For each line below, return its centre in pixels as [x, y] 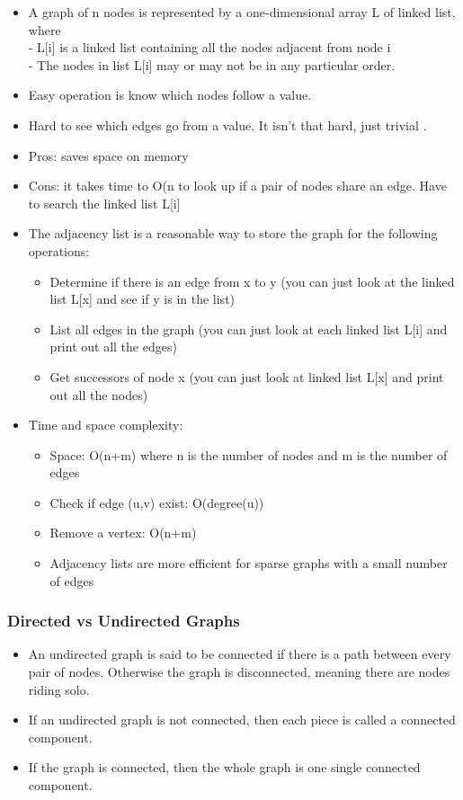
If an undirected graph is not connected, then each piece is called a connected [242, 720]
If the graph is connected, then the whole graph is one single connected [224, 767]
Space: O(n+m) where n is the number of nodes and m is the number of [249, 454]
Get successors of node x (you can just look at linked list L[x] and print [247, 376]
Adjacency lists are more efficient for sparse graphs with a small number [249, 563]
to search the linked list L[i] [104, 203]
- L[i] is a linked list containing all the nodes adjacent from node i [209, 47]
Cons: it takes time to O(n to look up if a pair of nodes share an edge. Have [237, 186]
